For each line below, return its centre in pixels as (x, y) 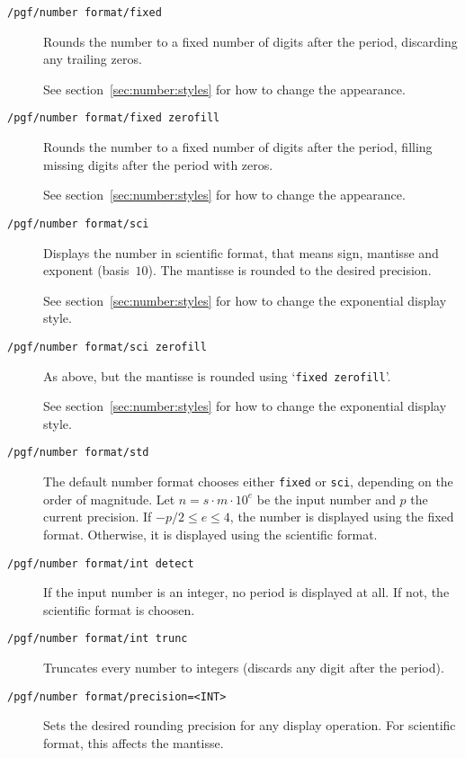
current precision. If (98, 517)
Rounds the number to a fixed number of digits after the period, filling (238, 147)
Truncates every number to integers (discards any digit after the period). (244, 667)
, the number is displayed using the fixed (342, 517)
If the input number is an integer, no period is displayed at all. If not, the (246, 592)
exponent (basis (86, 270)
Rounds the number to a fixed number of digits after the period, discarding (250, 41)
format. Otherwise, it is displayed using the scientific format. (210, 534)
